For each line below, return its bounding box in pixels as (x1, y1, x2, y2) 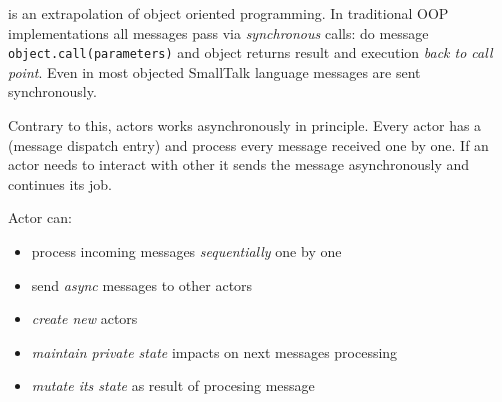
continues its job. (8, 173, 112, 194)
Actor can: (8, 207, 72, 228)
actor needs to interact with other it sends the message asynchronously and (8, 154, 470, 175)
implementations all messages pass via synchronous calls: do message (8, 22, 429, 43)
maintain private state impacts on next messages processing (31, 341, 398, 362)
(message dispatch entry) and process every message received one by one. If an (8, 134, 489, 155)
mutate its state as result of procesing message (31, 375, 315, 396)
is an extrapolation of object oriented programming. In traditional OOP (8, 3, 449, 23)
